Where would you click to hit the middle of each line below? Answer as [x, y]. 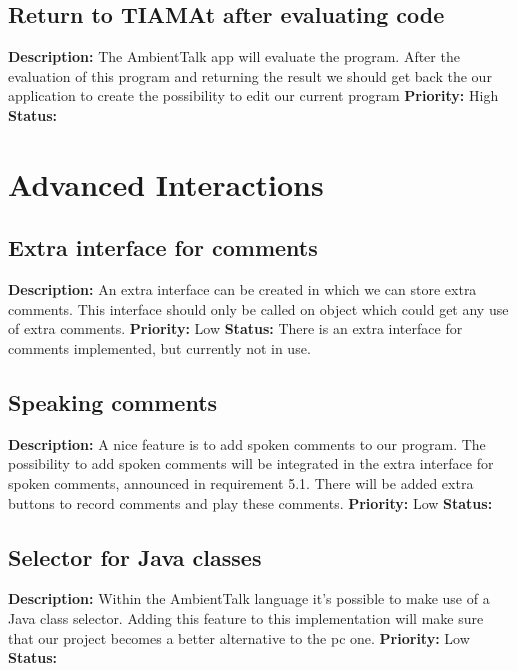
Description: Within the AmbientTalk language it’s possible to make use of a [249, 598]
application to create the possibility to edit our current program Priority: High [253, 95]
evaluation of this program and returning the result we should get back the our [250, 75]
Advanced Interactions [166, 183]
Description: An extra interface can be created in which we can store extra [242, 289]
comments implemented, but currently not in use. [159, 347]
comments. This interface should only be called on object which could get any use [258, 308]
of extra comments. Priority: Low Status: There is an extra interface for [235, 328]
